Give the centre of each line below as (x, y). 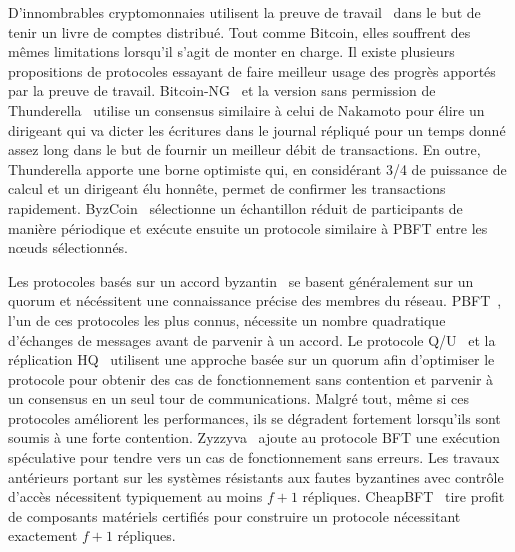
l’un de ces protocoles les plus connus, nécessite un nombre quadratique (227, 319)
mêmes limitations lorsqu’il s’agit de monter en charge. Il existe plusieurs (231, 51)
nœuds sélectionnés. (68, 247)
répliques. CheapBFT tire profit (403, 496)
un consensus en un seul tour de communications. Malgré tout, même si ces (239, 398)
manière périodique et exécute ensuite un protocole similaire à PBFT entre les (248, 227)
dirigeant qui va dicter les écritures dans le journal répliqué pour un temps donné (257, 129)
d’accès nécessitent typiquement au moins (135, 496)
